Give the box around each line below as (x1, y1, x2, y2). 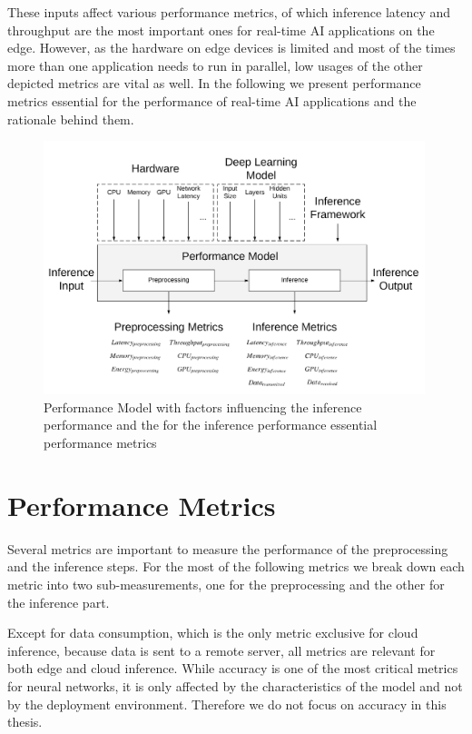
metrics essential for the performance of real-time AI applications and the (7, 91, 417, 110)
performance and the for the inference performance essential (44, 415, 378, 434)
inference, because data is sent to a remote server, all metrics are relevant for (7, 640, 436, 660)
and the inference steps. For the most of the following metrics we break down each (7, 557, 465, 576)
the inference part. (7, 592, 110, 611)
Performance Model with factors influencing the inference (44, 397, 362, 416)
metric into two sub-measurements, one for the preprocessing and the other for (7, 574, 445, 593)
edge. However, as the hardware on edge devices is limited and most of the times (7, 38, 456, 57)
